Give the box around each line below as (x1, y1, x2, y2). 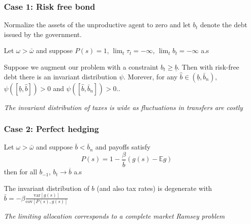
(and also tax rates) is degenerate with (97, 183, 212, 193)
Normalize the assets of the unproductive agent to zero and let (4, 19, 191, 30)
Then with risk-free (182, 62, 239, 72)
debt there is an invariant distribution (4, 71, 117, 81)
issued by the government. (4, 29, 82, 39)
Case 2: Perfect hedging (4, 123, 99, 135)
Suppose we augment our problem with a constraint (4, 62, 158, 72)
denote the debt (200, 19, 248, 30)
